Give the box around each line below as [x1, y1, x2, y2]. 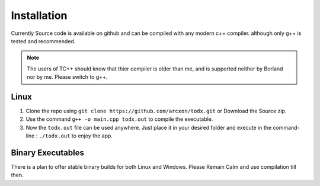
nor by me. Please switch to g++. [27, 73, 108, 81]
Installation [11, 9, 68, 22]
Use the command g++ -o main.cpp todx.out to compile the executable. [25, 116, 213, 123]
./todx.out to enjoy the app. [39, 132, 113, 139]
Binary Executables [11, 148, 84, 158]
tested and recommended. [11, 37, 76, 44]
